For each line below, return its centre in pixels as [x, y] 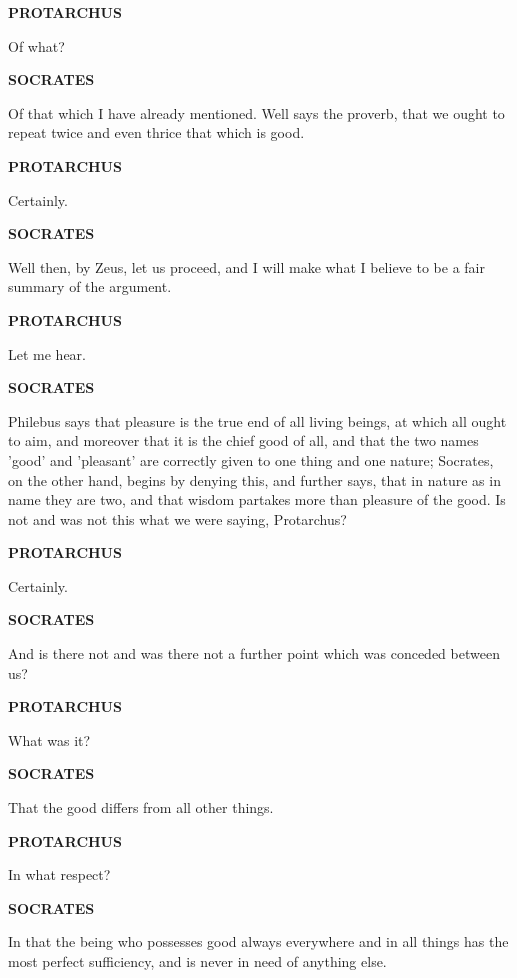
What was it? [49, 739]
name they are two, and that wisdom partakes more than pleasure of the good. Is [257, 499]
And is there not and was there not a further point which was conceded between [254, 653]
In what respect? [59, 874]
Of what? [36, 45]
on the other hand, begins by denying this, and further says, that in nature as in [254, 479]
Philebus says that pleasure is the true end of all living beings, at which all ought [257, 420]
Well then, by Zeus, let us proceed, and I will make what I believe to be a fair [246, 266]
